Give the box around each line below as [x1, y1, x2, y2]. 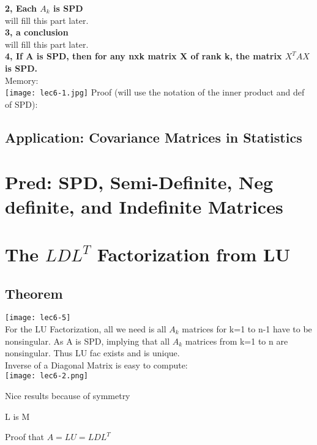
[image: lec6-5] [5, 313, 71, 323]
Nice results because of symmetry [5, 389, 130, 402]
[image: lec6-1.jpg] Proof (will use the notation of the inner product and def [5, 86, 305, 99]
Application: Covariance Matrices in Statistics [5, 127, 302, 146]
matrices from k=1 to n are [185, 334, 288, 347]
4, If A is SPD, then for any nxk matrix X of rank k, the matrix [5, 50, 282, 62]
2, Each [5, 2, 37, 14]
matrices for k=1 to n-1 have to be [182, 322, 312, 335]
